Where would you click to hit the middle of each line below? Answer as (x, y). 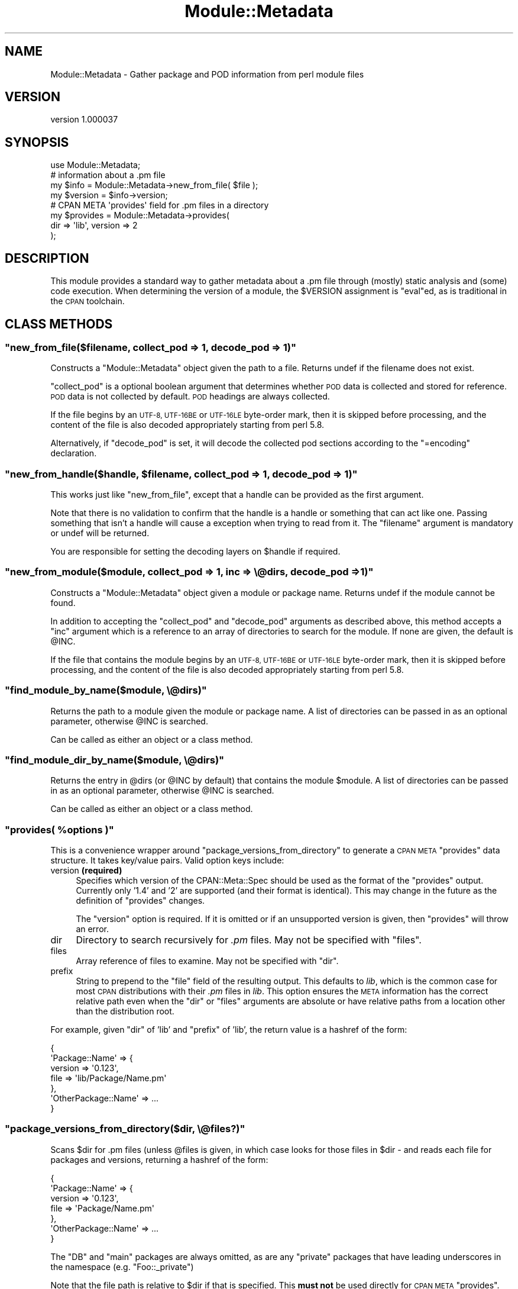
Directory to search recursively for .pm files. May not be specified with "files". (249, 940)
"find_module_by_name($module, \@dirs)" (106, 690)
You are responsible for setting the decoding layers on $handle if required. (195, 552)
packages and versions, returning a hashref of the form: (159, 1159)
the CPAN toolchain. (88, 301)
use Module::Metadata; (95, 165)
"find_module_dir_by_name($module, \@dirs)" (115, 760)
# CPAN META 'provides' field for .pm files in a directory (160, 205)
